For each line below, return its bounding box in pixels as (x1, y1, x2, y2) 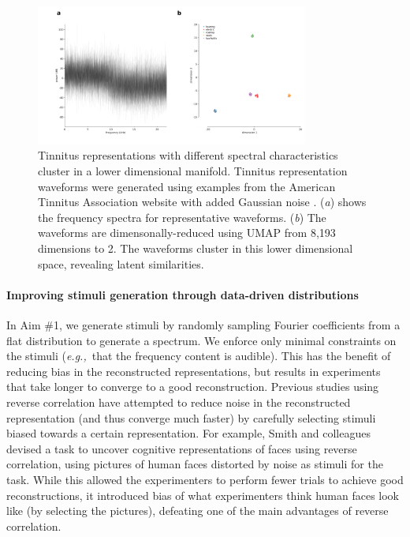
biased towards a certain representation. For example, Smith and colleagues (6, 425, 371, 441)
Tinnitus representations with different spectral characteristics (38, 147, 338, 163)
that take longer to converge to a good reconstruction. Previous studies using (6, 378, 379, 395)
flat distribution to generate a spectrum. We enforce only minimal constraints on (6, 332, 397, 348)
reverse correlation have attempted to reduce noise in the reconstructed (6, 394, 351, 410)
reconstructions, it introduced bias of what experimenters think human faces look (6, 486, 399, 503)
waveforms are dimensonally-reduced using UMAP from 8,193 (38, 224, 336, 241)
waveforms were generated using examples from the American (38, 178, 336, 194)
